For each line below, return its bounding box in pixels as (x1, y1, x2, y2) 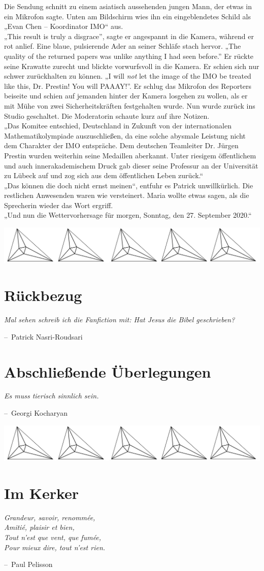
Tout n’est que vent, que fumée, (4, 531, 102, 542)
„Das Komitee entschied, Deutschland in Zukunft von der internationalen (4, 120, 232, 131)
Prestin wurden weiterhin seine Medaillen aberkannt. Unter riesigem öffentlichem (4, 150, 256, 160)
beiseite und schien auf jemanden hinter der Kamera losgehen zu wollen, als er (4, 90, 248, 101)
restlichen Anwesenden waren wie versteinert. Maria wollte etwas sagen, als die (4, 190, 249, 200)
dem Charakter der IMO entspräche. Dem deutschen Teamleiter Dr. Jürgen (4, 140, 239, 151)
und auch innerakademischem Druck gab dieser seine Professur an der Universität (4, 160, 258, 171)
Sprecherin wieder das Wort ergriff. (4, 199, 113, 210)
